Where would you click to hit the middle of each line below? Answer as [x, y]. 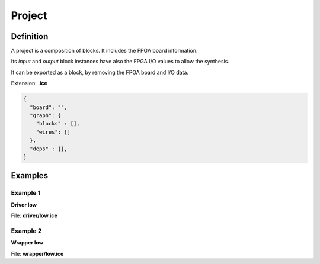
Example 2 [26, 231]
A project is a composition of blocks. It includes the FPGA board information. [104, 51]
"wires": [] [53, 132]
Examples [30, 176]
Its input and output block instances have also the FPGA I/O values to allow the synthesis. [120, 62]
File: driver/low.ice [34, 215]
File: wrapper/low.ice [37, 253]
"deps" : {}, [49, 149]
